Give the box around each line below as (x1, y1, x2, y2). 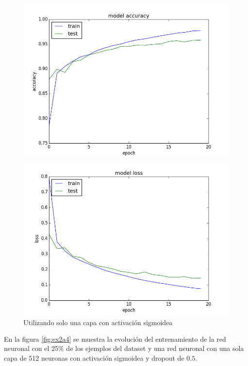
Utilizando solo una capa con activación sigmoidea (23, 317, 173, 328)
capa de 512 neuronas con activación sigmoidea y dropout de (4, 352, 184, 363)
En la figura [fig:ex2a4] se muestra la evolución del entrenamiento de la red (4, 333, 226, 344)
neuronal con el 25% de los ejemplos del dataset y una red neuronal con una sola (4, 343, 244, 353)
